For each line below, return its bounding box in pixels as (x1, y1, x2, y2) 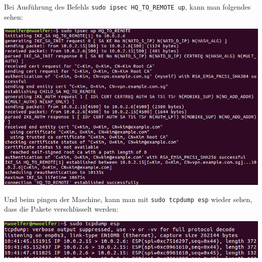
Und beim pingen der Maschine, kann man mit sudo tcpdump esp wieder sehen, (4, 193, 252, 204)
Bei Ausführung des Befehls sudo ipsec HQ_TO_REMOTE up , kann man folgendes (4, 2, 251, 12)
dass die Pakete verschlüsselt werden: (4, 204, 118, 214)
